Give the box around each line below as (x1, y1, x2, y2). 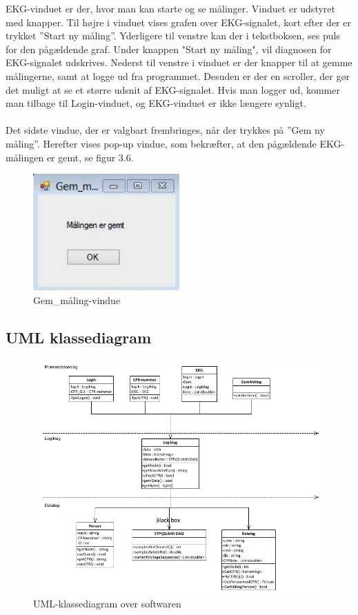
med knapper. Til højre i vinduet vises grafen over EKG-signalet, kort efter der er (6, 14, 351, 29)
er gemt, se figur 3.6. (46, 150, 134, 164)
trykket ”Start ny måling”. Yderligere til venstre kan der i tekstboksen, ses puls (6, 28, 340, 43)
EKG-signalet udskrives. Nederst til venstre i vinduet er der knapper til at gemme (6, 55, 352, 70)
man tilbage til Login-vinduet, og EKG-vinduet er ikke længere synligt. (6, 96, 306, 110)
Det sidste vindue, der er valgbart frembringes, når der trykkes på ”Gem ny (6, 123, 325, 137)
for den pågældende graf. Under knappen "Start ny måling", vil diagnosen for (6, 41, 332, 56)
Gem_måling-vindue (33, 292, 121, 307)
